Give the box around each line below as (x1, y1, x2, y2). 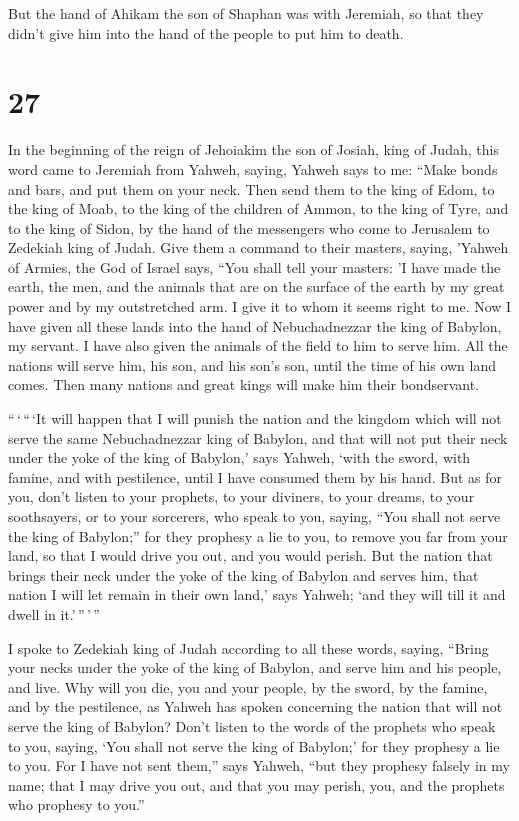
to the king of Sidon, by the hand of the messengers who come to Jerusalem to (8, 217, 490, 238)
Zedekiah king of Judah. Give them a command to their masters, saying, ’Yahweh (8, 237, 509, 258)
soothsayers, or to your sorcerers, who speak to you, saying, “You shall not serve (8, 506, 501, 526)
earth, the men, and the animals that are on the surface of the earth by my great (8, 276, 505, 297)
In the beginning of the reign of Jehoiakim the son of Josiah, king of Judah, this (8, 139, 499, 160)
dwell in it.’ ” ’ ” (8, 603, 100, 624)
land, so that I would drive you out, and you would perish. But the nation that (8, 545, 493, 566)
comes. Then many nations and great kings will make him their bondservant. (8, 374, 479, 395)
